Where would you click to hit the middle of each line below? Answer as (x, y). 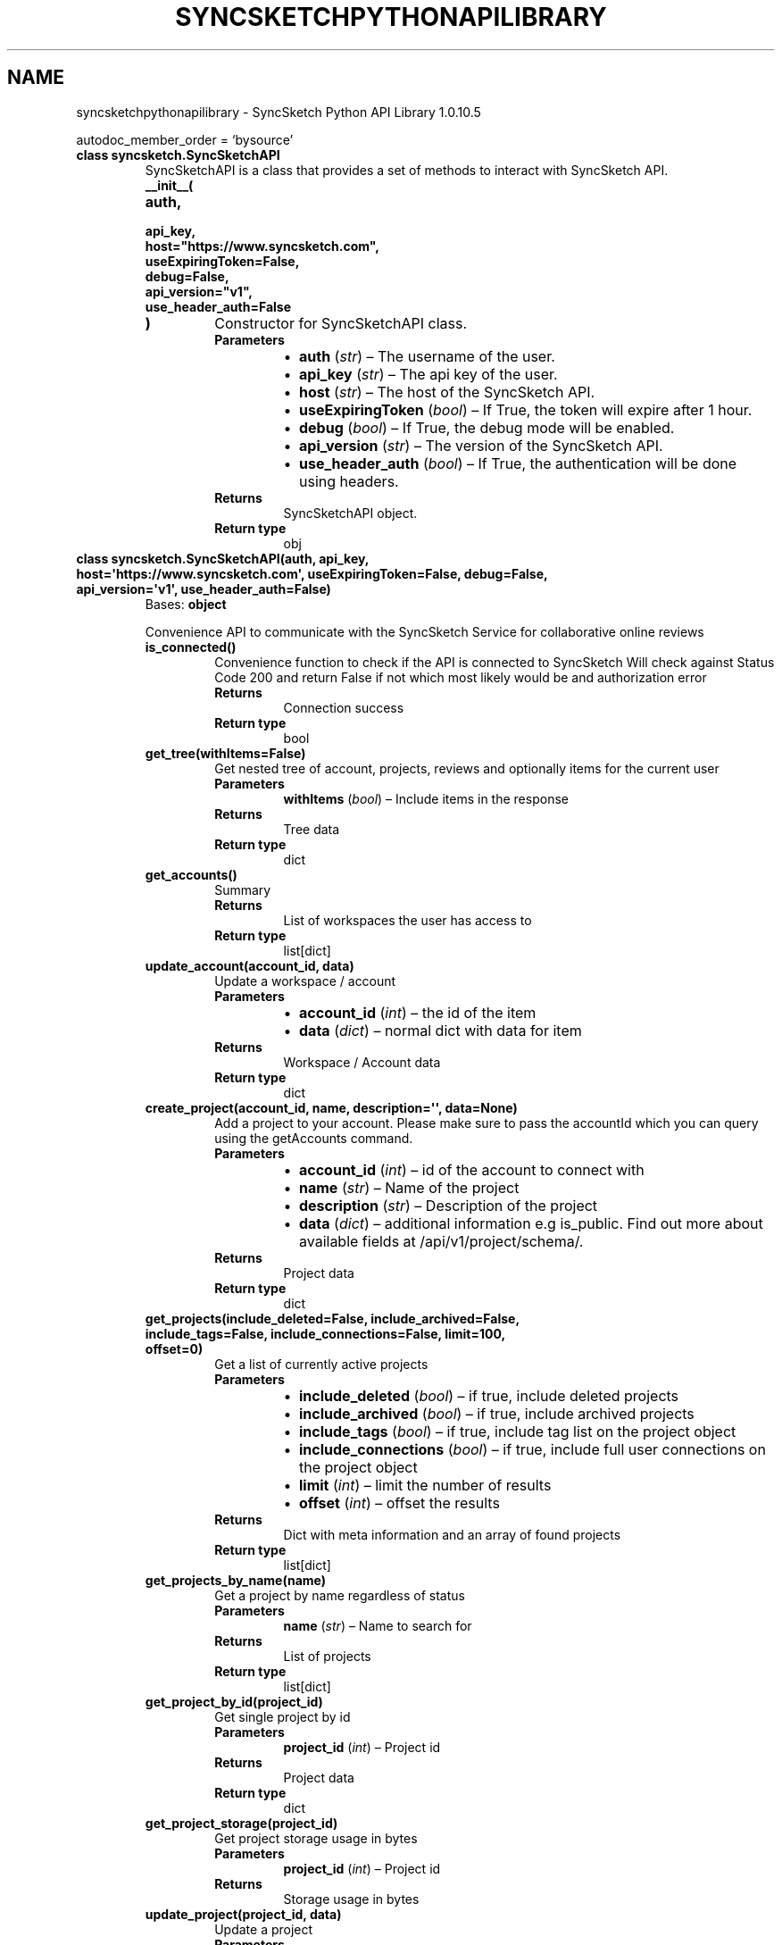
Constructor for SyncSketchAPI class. (341, 323)
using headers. (349, 481)
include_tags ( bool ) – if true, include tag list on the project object (518, 1431)
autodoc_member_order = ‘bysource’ (185, 139)
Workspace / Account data (362, 1062)
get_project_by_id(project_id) (234, 1701)
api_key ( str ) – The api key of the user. (428, 374)
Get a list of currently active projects (321, 1364)
